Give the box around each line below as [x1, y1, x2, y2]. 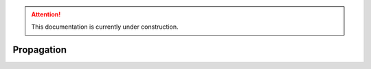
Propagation [12, 44, 67, 56]
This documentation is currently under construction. [31, 23, 179, 31]
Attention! [31, 10, 61, 18]
